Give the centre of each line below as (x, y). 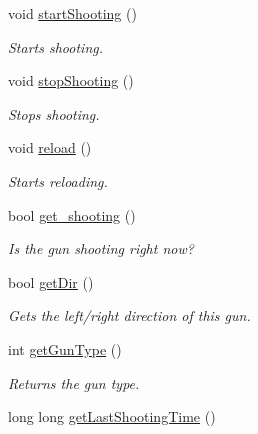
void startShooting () (72, 13)
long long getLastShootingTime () (112, 416)
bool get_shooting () (72, 214)
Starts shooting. (55, 46)
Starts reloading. (58, 180)
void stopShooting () (71, 80)
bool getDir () (51, 281)
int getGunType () (65, 348)
